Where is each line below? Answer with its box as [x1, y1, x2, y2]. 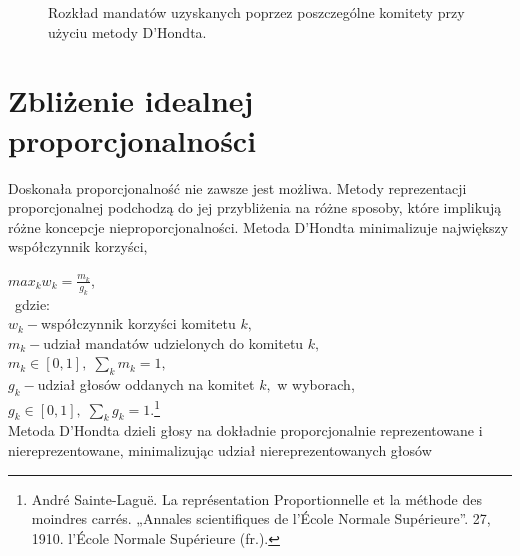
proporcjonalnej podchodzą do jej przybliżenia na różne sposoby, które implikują [8, 197, 502, 218]
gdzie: [14, 293, 50, 314]
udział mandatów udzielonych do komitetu [43, 332, 304, 353]
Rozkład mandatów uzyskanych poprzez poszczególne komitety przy [48, 2, 465, 22]
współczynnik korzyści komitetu [41, 313, 236, 334]
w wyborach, [277, 374, 355, 395]
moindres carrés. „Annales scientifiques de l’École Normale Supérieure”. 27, [31, 508, 491, 529]
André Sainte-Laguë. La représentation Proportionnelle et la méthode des [31, 488, 482, 509]
